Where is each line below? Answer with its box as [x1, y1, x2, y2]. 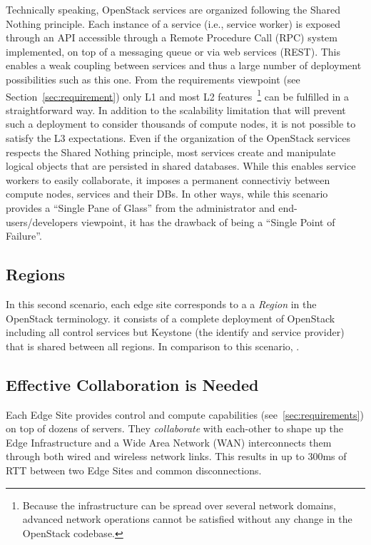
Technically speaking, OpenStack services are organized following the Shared [6, 2, 341, 16]
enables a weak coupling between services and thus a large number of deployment [6, 58, 362, 73]
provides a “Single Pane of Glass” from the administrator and [6, 200, 275, 215]
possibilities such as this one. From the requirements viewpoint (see [6, 71, 300, 86]
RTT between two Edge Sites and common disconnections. [6, 462, 262, 477]
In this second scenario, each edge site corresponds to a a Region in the [6, 296, 317, 311]
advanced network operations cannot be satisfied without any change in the [22, 511, 352, 526]
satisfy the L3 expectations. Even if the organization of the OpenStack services [6, 131, 351, 145]
